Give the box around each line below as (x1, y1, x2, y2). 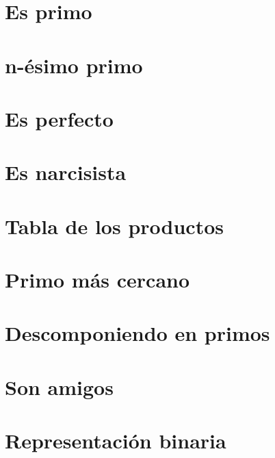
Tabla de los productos (5, 212, 224, 240)
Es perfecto (5, 104, 114, 132)
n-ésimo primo (5, 51, 143, 79)
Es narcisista (5, 158, 127, 186)
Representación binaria (5, 427, 226, 455)
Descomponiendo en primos (5, 319, 270, 347)
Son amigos (5, 372, 114, 400)
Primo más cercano (5, 266, 190, 294)
